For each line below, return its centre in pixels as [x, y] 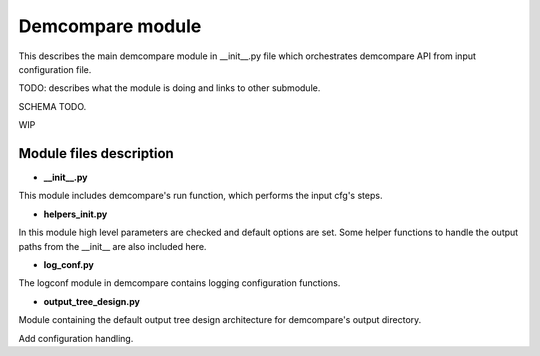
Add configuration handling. [76, 338]
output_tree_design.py [91, 301]
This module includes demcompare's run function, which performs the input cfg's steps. [200, 196]
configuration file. [55, 69]
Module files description [96, 153]
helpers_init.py [75, 214]
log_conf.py [68, 264]
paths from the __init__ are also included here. [112, 246]
